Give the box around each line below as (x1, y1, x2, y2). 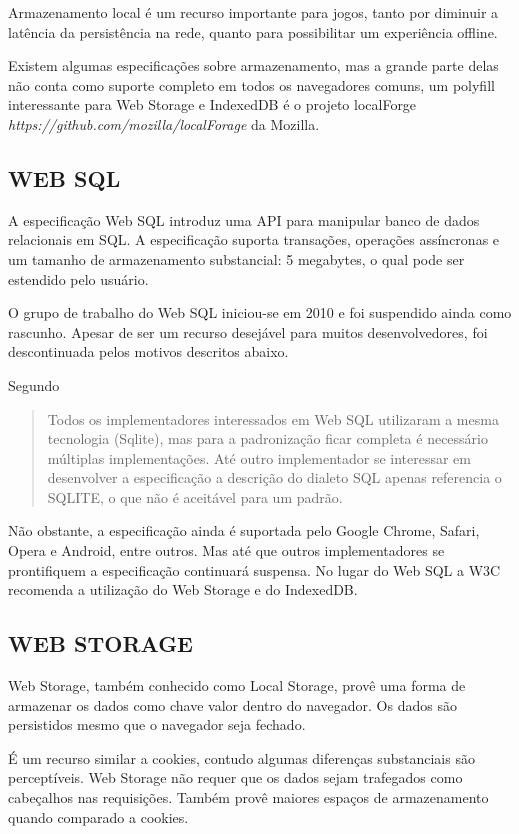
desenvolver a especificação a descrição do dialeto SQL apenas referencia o (47, 467, 502, 488)
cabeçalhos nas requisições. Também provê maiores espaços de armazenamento (8, 787, 489, 808)
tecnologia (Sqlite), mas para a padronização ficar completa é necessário (47, 428, 488, 449)
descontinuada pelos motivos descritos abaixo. (8, 341, 289, 362)
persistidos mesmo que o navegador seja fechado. (8, 714, 306, 735)
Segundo (8, 374, 60, 395)
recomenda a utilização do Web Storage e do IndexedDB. (8, 579, 358, 600)
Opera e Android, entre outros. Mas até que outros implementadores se (8, 540, 445, 561)
